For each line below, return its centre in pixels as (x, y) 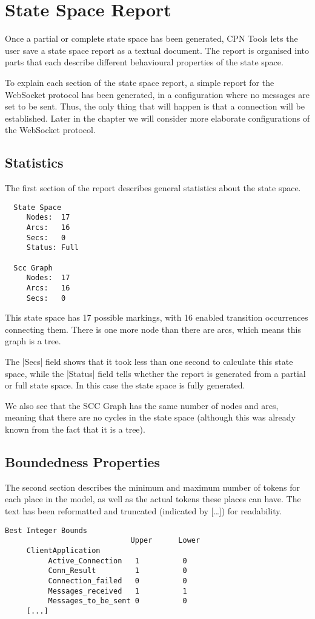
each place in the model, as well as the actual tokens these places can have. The (153, 499)
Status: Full (52, 248)
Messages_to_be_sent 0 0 (118, 601)
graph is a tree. (33, 341)
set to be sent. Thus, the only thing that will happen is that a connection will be (155, 106)
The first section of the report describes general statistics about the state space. (153, 188)
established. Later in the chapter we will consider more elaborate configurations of (157, 118)
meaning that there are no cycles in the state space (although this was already (150, 417)
